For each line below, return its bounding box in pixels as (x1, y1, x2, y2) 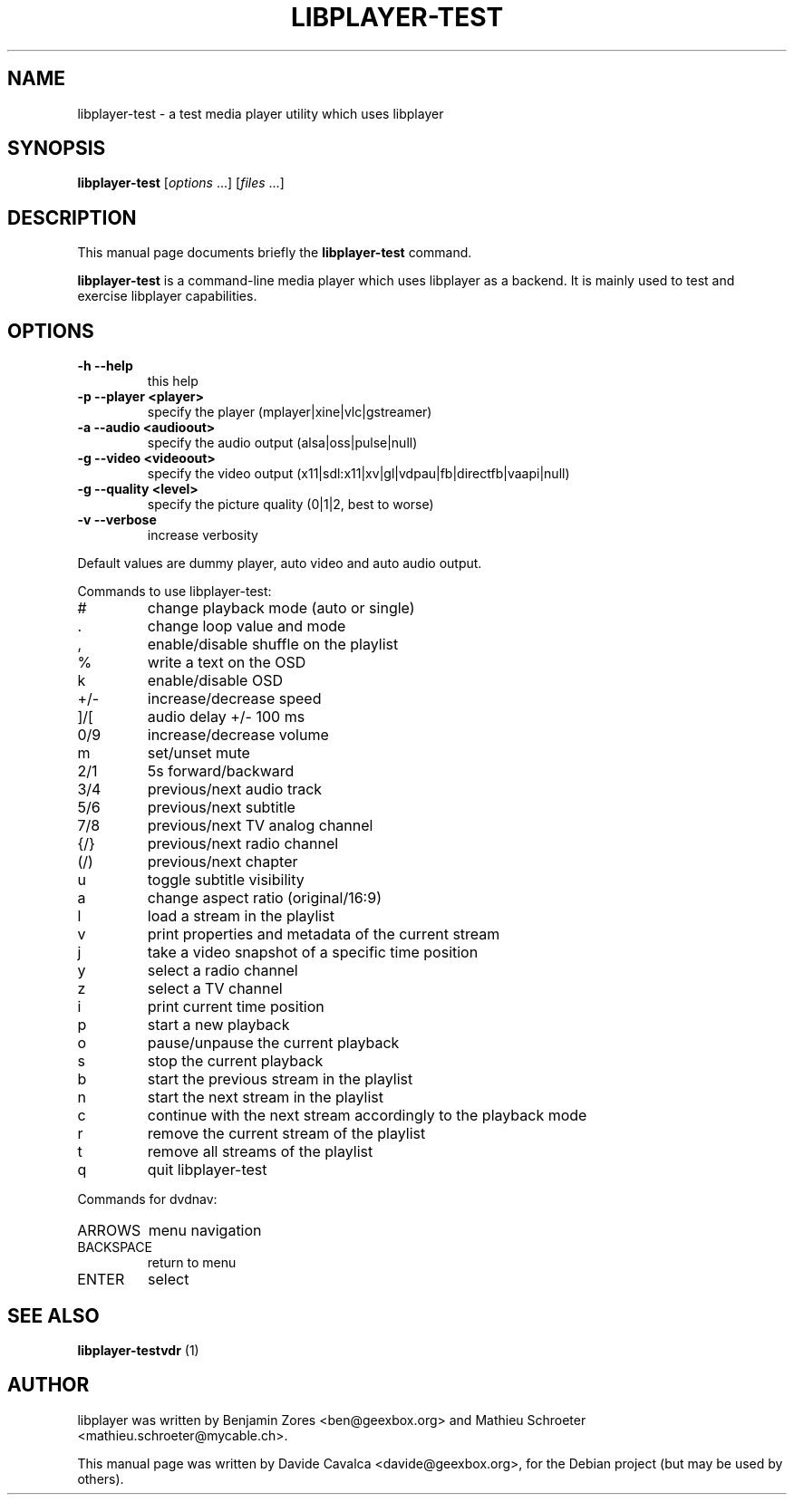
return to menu (147, 1255, 237, 1271)
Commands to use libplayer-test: (77, 583, 272, 600)
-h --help (77, 358, 133, 374)
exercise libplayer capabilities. (77, 288, 257, 304)
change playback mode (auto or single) (147, 599, 415, 618)
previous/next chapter (147, 852, 298, 871)
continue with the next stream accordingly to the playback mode (147, 1106, 587, 1125)
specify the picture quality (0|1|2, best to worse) (147, 496, 434, 513)
